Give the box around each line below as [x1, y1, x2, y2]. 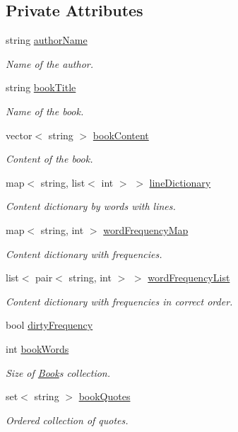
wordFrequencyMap [103, 222, 189, 237]
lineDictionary [149, 175, 211, 189]
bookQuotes [78, 389, 131, 404]
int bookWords [6, 341, 69, 356]
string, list [40, 175, 85, 189]
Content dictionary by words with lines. [6, 199, 176, 214]
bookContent [93, 127, 149, 142]
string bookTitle [6, 80, 76, 95]
